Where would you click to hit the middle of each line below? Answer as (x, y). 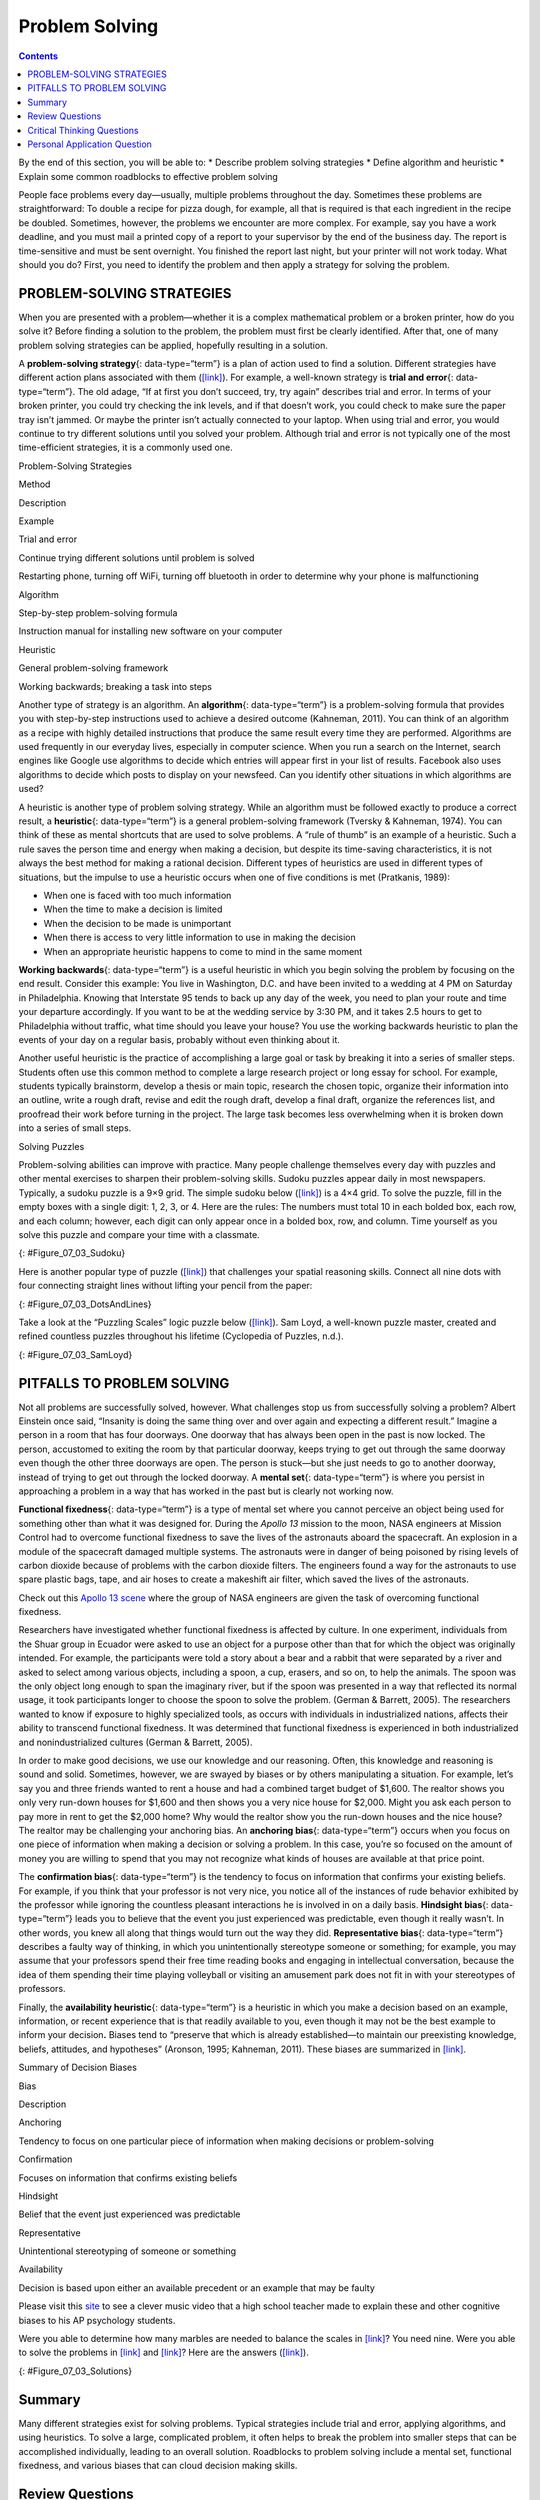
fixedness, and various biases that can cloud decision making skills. (158, 2465)
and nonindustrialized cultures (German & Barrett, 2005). (135, 1742)
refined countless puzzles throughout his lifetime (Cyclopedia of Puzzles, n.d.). (181, 1336)
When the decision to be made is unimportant (137, 923)
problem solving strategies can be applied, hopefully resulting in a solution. (173, 345)
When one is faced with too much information (137, 895)
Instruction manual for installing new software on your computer (150, 631)
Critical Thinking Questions (83, 130)
